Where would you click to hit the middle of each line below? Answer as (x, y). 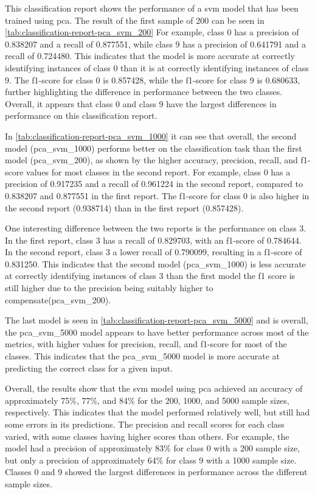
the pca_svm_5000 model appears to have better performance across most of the (157, 332)
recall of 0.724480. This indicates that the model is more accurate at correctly (150, 56)
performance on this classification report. (81, 115)
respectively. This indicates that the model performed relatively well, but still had (157, 412)
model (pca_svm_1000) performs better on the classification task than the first (154, 148)
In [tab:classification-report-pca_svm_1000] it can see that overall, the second (151, 136)
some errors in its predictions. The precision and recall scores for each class (145, 424)
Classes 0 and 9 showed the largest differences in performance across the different (156, 472)
